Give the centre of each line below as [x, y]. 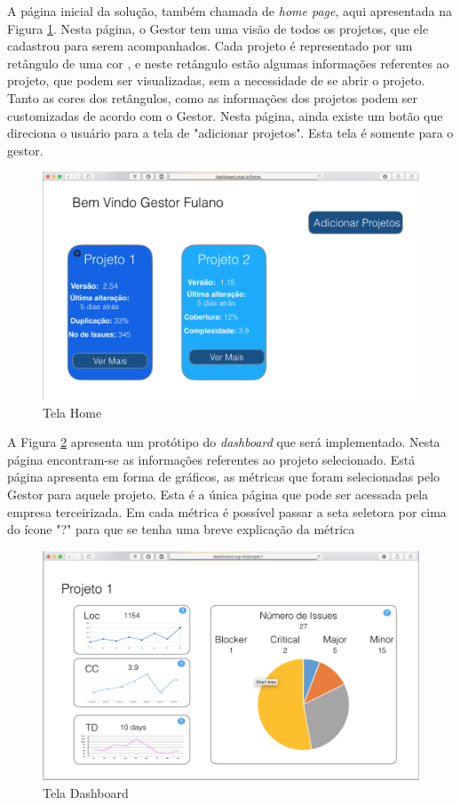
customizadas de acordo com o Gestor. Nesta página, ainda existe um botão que [225, 115]
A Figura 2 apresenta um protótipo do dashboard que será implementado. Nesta [224, 442]
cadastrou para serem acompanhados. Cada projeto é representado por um [210, 46]
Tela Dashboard [86, 792]
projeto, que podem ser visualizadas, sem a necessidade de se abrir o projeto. [216, 80]
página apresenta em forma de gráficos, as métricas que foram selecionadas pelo [224, 477]
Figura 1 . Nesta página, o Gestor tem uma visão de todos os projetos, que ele [218, 28]
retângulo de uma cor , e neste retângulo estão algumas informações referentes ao [228, 63]
